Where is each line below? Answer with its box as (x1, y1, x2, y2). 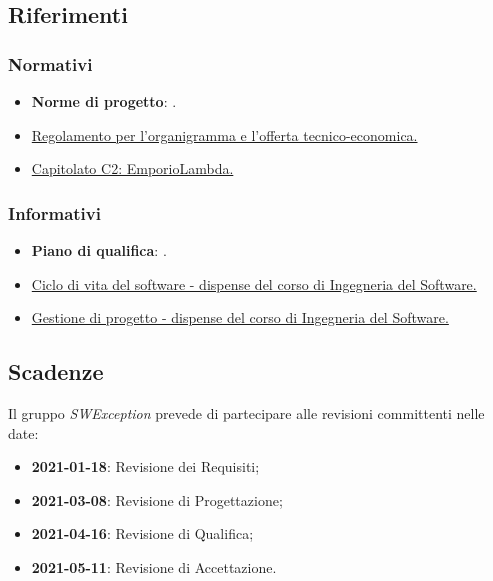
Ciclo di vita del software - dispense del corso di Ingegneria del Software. (31, 273, 477, 294)
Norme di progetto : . (31, 91, 177, 111)
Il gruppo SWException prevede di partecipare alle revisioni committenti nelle (8, 402, 485, 423)
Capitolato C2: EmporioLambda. (31, 158, 234, 179)
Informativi (8, 200, 101, 225)
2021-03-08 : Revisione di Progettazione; (31, 489, 283, 510)
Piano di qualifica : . (31, 240, 167, 260)
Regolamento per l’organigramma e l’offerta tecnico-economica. (31, 124, 418, 145)
